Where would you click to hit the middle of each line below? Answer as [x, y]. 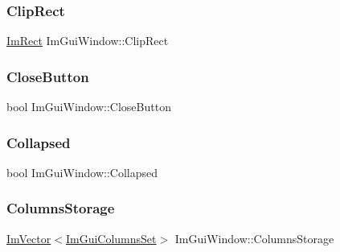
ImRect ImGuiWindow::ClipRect [88, 41]
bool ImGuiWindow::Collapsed [82, 172]
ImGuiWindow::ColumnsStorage [254, 238]
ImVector [29, 238]
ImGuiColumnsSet [111, 238]
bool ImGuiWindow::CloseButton [89, 107]
